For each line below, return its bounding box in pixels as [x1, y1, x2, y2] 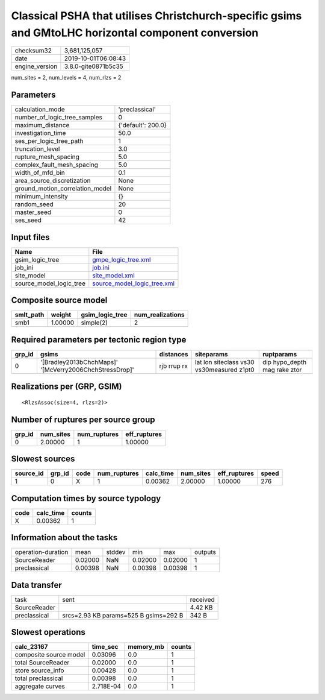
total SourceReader [14, 658, 70, 667]
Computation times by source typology [11, 493, 161, 503]
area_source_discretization [14, 177, 91, 185]
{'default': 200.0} [118, 121, 167, 130]
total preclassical [14, 674, 63, 683]
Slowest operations [11, 627, 85, 637]
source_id [14, 469, 44, 478]
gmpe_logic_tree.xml [92, 255, 151, 263]
